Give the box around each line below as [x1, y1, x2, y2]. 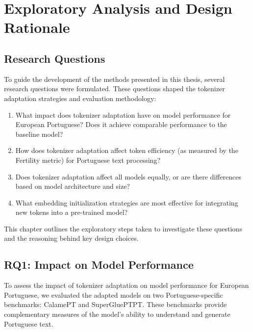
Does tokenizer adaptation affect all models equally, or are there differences [15, 171, 242, 181]
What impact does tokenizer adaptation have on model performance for [15, 109, 231, 120]
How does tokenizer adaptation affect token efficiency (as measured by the [15, 145, 238, 155]
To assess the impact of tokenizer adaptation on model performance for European [4, 280, 249, 290]
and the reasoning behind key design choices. [4, 233, 139, 243]
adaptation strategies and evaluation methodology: [4, 93, 156, 103]
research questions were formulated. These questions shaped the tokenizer [4, 83, 225, 94]
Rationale [4, 17, 70, 37]
